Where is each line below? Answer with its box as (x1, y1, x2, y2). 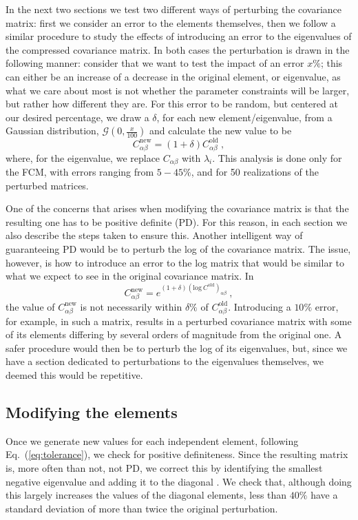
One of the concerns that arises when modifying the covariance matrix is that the (6, 201, 349, 216)
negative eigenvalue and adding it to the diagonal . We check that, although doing (6, 474, 352, 488)
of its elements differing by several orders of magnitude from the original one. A (6, 327, 342, 342)
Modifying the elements (6, 402, 178, 423)
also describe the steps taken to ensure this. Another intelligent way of (6, 228, 303, 242)
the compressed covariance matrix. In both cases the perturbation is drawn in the (6, 42, 350, 56)
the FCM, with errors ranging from (6, 165, 154, 179)
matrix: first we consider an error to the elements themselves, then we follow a (6, 15, 336, 30)
